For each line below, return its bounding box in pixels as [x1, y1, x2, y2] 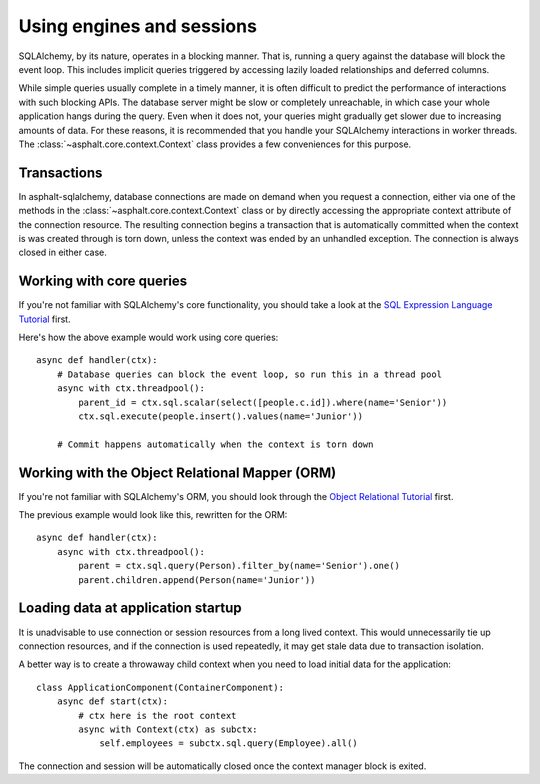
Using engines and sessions [18, 15, 257, 37]
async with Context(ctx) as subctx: [78, 723, 259, 735]
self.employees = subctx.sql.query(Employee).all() [99, 738, 359, 749]
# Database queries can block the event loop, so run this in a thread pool [56, 368, 443, 380]
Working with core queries [18, 273, 188, 290]
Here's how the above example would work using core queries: [18, 331, 279, 344]
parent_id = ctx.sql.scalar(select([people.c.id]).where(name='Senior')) [78, 396, 448, 408]
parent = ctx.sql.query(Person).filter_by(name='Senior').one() [78, 560, 400, 572]
